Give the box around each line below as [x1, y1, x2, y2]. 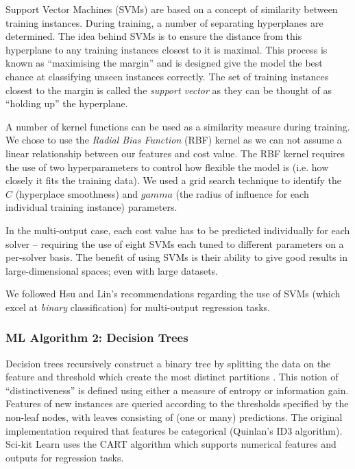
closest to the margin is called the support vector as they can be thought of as [5, 82, 332, 97]
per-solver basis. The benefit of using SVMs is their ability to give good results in [5, 250, 347, 264]
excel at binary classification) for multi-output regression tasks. [5, 299, 270, 314]
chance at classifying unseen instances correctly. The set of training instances [5, 69, 329, 83]
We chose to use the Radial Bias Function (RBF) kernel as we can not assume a [5, 133, 342, 147]
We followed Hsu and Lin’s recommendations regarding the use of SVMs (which [5, 286, 341, 301]
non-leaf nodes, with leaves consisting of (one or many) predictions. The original [5, 410, 343, 424]
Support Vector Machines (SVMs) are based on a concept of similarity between [5, 2, 338, 16]
